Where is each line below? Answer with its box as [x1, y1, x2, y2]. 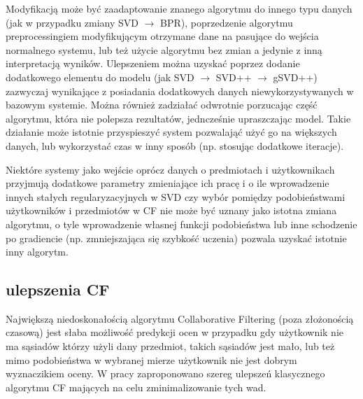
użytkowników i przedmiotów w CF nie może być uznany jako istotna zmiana [6, 203, 337, 218]
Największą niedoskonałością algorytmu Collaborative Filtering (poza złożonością [6, 311, 354, 325]
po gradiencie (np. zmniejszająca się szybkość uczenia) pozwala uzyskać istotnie [6, 230, 347, 245]
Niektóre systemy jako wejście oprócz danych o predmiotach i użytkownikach [6, 162, 335, 176]
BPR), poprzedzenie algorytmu [160, 15, 293, 29]
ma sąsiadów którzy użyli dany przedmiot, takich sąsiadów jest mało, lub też [6, 339, 335, 353]
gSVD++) [273, 69, 318, 84]
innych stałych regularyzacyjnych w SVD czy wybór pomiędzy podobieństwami [6, 189, 346, 204]
